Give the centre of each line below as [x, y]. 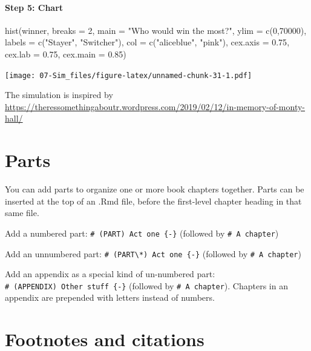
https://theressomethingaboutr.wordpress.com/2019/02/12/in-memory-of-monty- [155, 106]
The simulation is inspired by [59, 95]
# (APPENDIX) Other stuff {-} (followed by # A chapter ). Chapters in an [146, 285]
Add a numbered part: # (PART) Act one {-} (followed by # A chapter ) [142, 233]
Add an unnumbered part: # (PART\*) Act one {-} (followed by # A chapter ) [153, 253]
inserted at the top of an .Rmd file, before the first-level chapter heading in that [153, 201]
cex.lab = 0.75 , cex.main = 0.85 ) [66, 54]
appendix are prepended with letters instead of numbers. [110, 297]
